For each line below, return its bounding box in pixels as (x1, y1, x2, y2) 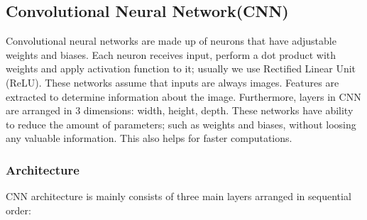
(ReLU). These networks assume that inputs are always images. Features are (6, 75, 339, 89)
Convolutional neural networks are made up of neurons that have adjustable (6, 33, 336, 48)
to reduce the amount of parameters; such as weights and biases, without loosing (6, 116, 356, 131)
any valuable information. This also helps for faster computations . (6, 131, 292, 145)
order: (6, 202, 31, 217)
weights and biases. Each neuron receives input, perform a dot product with (6, 47, 336, 62)
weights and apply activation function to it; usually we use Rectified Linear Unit (6, 61, 356, 76)
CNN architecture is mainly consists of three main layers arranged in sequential (6, 189, 351, 204)
